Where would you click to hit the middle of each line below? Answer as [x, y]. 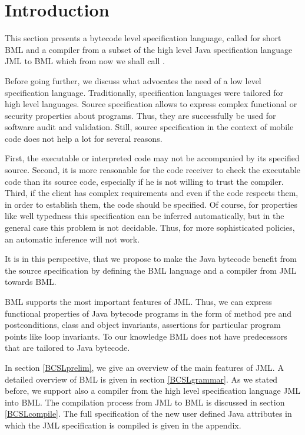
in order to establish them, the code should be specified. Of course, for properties [151, 204]
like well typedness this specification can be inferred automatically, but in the [145, 216]
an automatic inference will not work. [72, 239]
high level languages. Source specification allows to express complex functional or [151, 104]
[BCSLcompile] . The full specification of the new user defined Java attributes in [148, 414]
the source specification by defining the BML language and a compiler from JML [151, 270]
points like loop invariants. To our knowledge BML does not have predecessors [146, 336]
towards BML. [31, 282]
